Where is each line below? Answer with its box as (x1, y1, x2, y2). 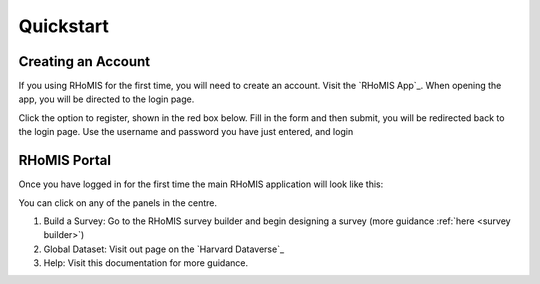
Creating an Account (18, 53, 151, 70)
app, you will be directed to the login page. (18, 93, 195, 105)
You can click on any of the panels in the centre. (18, 196, 217, 209)
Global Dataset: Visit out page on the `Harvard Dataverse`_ (43, 243, 285, 255)
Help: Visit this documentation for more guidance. (43, 257, 249, 269)
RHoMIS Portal (18, 152, 112, 169)
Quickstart (18, 15, 110, 37)
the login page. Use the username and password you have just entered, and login (18, 126, 354, 138)
